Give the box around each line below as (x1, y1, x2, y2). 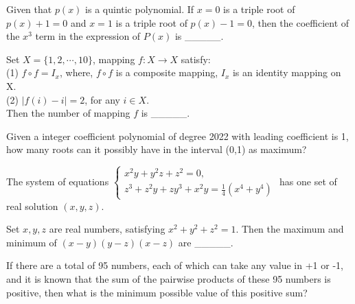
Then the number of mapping (6, 106, 130, 120)
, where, (59, 65, 93, 80)
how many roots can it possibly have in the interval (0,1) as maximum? (6, 142, 307, 156)
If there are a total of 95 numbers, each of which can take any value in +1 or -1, (6, 258, 343, 272)
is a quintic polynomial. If (85, 2, 194, 16)
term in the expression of (35, 29, 141, 43)
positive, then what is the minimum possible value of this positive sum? (6, 285, 308, 299)
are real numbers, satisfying (49, 222, 165, 236)
